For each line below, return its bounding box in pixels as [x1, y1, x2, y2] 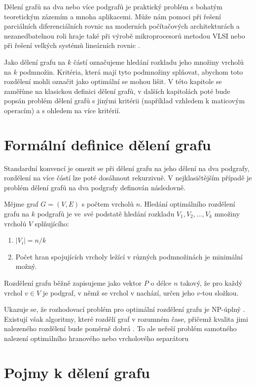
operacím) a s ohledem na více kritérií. [4, 105, 121, 115]
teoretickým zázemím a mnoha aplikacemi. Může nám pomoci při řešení [4, 11, 221, 21]
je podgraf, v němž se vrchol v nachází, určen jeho [42, 287, 195, 298]
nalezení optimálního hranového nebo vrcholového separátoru [4, 333, 188, 343]
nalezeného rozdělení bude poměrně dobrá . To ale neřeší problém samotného [4, 323, 237, 334]
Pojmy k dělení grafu [4, 362, 150, 382]
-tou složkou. [200, 287, 239, 298]
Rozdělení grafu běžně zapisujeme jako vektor [4, 278, 142, 288]
